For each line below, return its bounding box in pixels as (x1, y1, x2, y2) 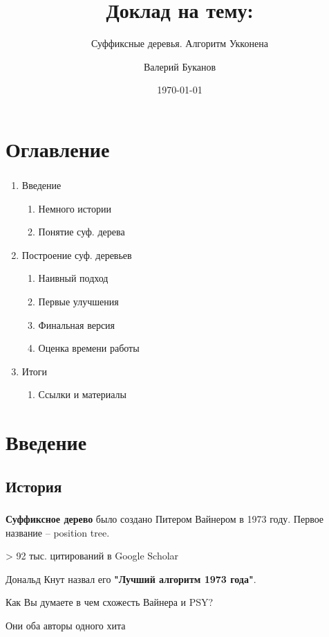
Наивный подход (38, 271, 109, 285)
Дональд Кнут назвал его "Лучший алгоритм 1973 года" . (6, 571, 256, 586)
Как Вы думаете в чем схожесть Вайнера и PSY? (6, 595, 214, 609)
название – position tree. (6, 525, 110, 539)
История (6, 475, 62, 496)
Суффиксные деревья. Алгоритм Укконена (91, 36, 268, 51)
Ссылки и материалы (38, 387, 126, 402)
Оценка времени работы (38, 341, 140, 355)
